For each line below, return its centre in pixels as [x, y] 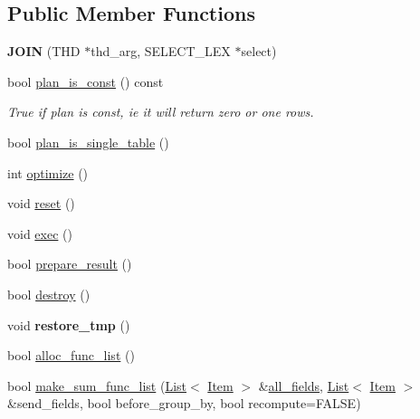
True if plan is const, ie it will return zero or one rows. [161, 112]
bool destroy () [49, 294]
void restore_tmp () [69, 324]
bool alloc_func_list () [71, 355]
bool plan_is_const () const [86, 81]
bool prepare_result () [70, 264]
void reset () [41, 203]
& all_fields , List [304, 385]
